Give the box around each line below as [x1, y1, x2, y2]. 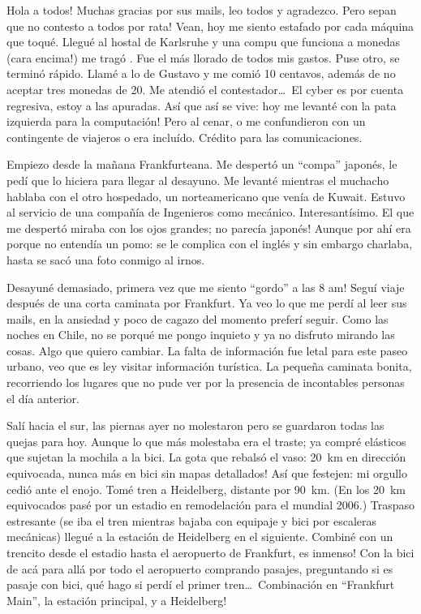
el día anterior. [6, 389, 79, 406]
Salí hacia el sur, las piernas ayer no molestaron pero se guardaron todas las [6, 417, 384, 434]
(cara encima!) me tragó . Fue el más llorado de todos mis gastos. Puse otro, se [6, 49, 400, 66]
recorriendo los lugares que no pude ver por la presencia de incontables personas [6, 374, 405, 391]
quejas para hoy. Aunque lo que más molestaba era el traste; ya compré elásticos [6, 432, 406, 449]
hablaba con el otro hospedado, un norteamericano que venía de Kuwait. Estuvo [6, 187, 406, 204]
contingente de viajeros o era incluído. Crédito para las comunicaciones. [6, 128, 363, 145]
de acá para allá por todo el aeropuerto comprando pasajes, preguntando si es [6, 560, 393, 577]
